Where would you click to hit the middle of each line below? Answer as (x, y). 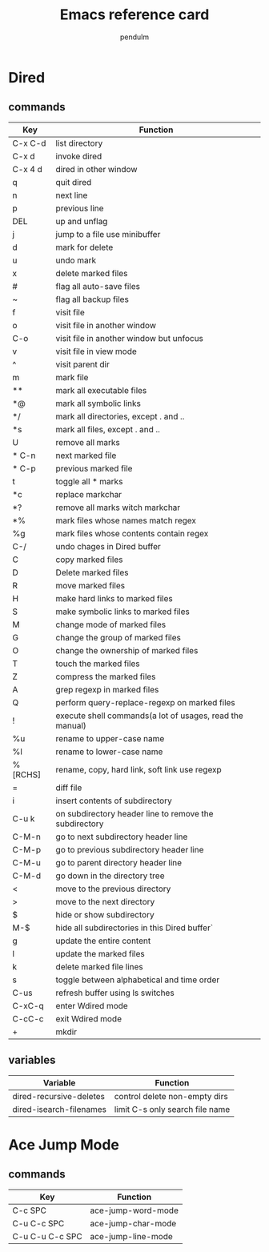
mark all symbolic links (98, 403)
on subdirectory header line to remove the (134, 813)
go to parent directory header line (119, 862)
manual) (71, 725)
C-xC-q (28, 1005)
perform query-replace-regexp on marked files (146, 702)
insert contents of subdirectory (114, 801)
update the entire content (103, 941)
